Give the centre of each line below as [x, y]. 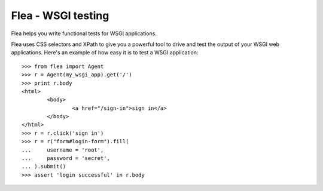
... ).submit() [44, 167]
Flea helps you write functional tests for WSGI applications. [84, 33]
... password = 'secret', [66, 158]
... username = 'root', [63, 150]
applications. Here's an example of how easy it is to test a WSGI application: [105, 53]
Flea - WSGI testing [60, 16]
